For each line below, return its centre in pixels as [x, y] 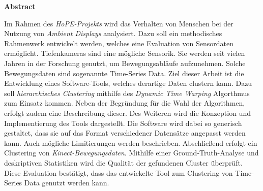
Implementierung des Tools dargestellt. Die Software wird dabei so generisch [123, 123]
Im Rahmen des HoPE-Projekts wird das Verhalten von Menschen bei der [119, 23]
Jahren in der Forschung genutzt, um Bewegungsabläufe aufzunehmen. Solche [125, 63]
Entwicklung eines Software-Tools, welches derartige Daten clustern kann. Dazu [128, 83]
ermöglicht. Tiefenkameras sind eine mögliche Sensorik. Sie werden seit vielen [125, 53]
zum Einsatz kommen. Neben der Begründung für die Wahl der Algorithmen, [125, 103]
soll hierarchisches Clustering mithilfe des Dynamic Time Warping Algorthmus [127, 93]
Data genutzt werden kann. [67, 183]
